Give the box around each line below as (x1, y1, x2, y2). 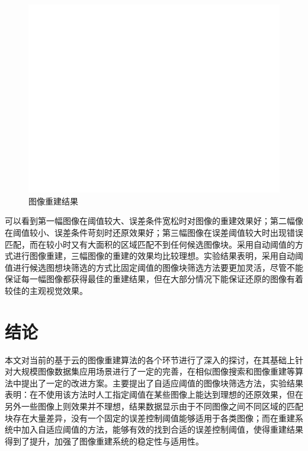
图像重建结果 (28, 194, 78, 207)
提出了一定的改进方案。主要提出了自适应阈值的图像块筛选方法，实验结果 (21, 376, 303, 389)
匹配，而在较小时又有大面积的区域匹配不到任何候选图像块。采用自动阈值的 (5, 238, 295, 250)
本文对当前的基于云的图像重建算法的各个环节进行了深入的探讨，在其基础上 (5, 353, 295, 366)
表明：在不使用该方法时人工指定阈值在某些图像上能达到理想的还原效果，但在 (5, 388, 303, 401)
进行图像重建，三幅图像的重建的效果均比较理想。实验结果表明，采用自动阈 (12, 250, 303, 262)
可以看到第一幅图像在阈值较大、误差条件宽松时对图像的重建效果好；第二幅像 (5, 215, 303, 227)
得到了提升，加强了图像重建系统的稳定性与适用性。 (5, 434, 204, 447)
